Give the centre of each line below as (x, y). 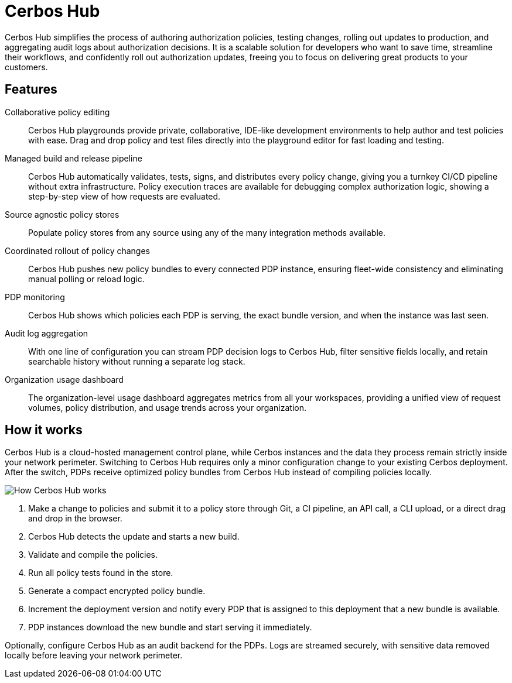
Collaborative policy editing (57, 112)
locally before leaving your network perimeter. (94, 655)
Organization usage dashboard (64, 379)
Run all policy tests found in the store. (101, 573)
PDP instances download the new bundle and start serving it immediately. (170, 627)
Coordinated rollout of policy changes (78, 250)
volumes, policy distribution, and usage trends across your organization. (168, 407)
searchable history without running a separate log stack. (137, 361)
